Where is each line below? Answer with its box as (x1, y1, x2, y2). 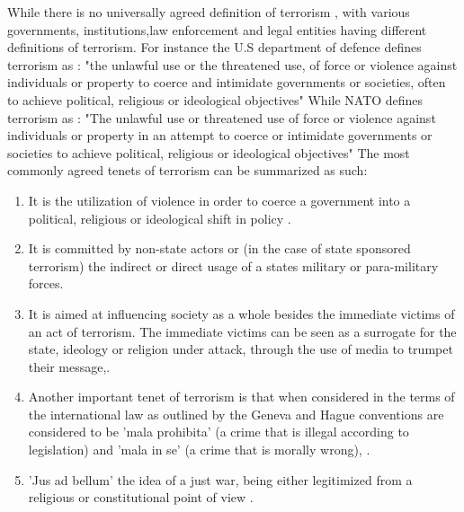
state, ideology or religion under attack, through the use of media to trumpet (28, 340, 453, 358)
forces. (28, 274, 64, 293)
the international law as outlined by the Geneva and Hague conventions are (28, 404, 444, 423)
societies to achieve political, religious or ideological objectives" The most (7, 143, 410, 162)
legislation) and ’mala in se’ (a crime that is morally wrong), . (28, 440, 370, 459)
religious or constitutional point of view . (28, 488, 254, 507)
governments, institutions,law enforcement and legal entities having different (7, 20, 427, 39)
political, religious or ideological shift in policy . (28, 208, 291, 227)
